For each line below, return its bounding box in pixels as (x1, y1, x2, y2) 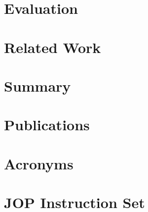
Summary (4, 75, 71, 96)
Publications (4, 114, 90, 135)
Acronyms (4, 153, 74, 173)
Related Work (4, 37, 101, 57)
